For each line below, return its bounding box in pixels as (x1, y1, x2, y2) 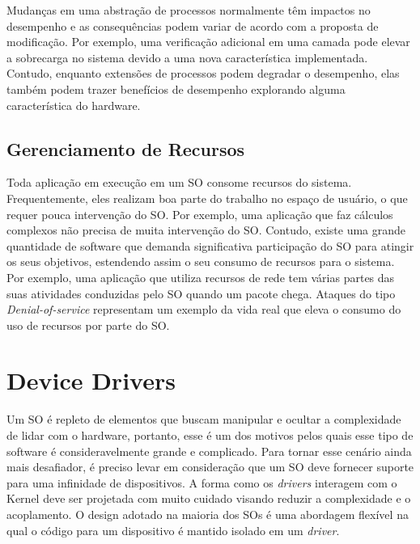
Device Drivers (6, 364, 176, 397)
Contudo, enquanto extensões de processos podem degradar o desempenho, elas (6, 65, 400, 82)
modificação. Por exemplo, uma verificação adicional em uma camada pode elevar (6, 33, 410, 50)
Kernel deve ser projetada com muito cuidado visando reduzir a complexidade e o (6, 490, 411, 507)
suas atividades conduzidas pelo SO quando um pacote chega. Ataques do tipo (6, 285, 396, 302)
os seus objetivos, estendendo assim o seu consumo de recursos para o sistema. (6, 253, 395, 270)
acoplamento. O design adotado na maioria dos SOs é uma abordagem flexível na (6, 505, 409, 522)
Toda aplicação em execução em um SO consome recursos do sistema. (6, 174, 352, 191)
